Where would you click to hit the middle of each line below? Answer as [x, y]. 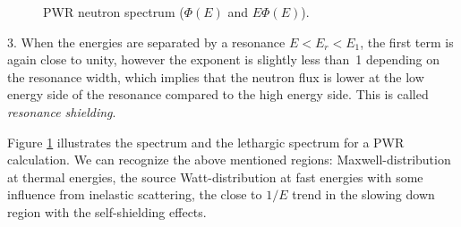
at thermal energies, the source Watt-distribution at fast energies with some [215, 177]
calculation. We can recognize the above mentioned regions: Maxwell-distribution [229, 160]
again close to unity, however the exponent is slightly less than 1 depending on [224, 59]
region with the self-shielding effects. [107, 211]
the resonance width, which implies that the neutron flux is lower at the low [216, 76]
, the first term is [407, 42]
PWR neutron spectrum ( [114, 12]
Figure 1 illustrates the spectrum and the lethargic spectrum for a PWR [206, 142]
